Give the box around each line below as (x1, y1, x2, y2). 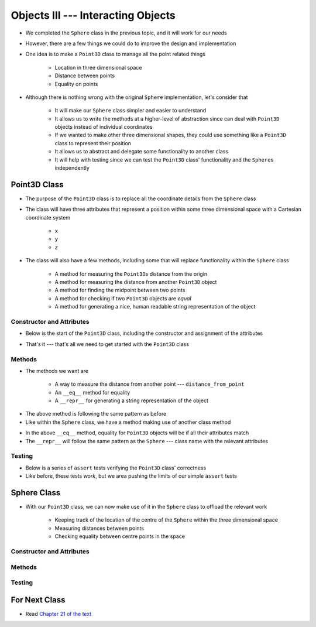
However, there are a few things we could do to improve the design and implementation (25, 40, 236, 47)
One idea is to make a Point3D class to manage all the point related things (25, 50, 206, 58)
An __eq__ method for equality (54, 389, 130, 396)
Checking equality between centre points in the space (54, 533, 186, 540)
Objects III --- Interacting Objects (11, 9, 176, 22)
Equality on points (54, 80, 98, 87)
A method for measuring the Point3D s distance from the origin (54, 270, 208, 277)
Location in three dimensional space (54, 64, 143, 71)
